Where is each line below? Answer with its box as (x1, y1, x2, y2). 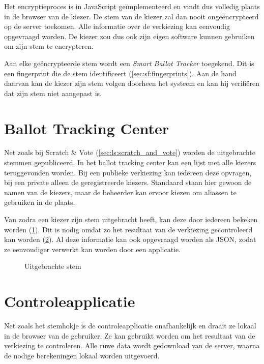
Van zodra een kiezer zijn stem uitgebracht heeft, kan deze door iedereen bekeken (4, 214, 258, 225)
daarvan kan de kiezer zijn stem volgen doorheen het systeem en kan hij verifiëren (4, 78, 260, 88)
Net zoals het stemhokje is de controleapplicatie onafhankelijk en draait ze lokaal (4, 320, 256, 331)
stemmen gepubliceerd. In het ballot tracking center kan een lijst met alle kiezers (4, 157, 256, 168)
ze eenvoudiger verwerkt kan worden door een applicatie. (4, 244, 181, 254)
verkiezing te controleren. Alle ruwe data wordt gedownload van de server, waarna (4, 340, 260, 351)
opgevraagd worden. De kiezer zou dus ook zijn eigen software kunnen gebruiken (4, 31, 255, 41)
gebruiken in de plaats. (4, 197, 75, 207)
